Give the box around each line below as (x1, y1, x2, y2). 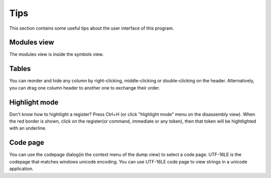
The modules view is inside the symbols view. (9, 51, 104, 57)
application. (9, 166, 34, 172)
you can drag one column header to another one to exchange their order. (9, 84, 160, 91)
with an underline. (9, 125, 47, 131)
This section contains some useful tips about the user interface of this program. (9, 25, 174, 31)
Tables (9, 64, 31, 73)
